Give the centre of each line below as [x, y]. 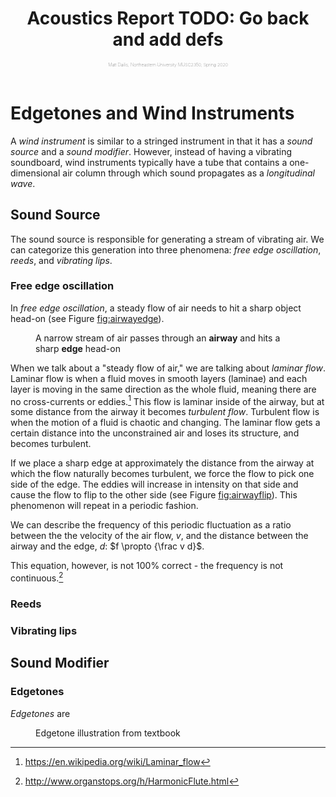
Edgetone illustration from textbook [108, 733]
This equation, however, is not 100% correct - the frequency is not [147, 566]
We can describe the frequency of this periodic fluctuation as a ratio [151, 525]
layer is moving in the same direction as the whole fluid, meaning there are [163, 389]
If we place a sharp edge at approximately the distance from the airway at [162, 463]
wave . [23, 183]
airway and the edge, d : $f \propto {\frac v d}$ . [107, 546]
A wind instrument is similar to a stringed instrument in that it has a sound [161, 141]
